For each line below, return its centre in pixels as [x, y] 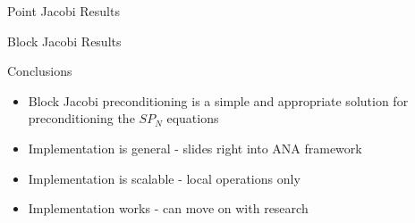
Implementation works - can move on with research [168, 208]
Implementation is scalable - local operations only [164, 178]
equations [193, 118]
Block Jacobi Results [64, 41]
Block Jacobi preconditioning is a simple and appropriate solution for [218, 100]
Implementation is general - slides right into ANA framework [195, 148]
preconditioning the [81, 118]
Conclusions [40, 71]
